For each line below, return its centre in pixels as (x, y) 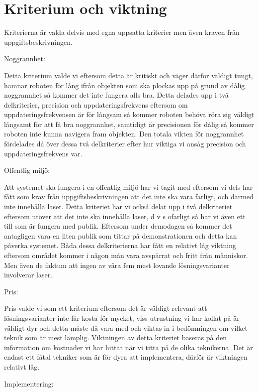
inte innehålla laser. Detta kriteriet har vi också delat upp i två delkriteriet (118, 206)
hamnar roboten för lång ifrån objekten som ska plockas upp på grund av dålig (125, 85)
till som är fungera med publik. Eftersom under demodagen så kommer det (118, 226)
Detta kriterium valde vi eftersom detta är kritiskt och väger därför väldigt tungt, (129, 75)
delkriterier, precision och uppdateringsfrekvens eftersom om (96, 104)
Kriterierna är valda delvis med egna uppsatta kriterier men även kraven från (122, 32)
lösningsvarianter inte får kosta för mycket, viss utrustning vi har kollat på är (122, 318)
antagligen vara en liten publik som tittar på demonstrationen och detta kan (121, 235)
